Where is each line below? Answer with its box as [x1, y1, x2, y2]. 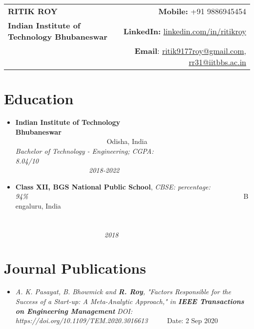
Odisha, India [106, 136, 148, 146]
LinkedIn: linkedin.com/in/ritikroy [123, 25, 246, 37]
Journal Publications [4, 258, 146, 278]
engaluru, [15, 200, 43, 211]
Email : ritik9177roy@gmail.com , [134, 45, 246, 56]
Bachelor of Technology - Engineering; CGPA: [15, 145, 154, 156]
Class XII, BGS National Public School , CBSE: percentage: [15, 181, 211, 191]
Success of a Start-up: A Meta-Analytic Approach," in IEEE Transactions [15, 296, 244, 306]
